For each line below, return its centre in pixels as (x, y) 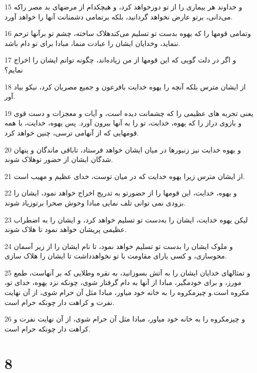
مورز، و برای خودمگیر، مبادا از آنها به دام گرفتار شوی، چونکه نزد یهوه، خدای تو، (123, 282)
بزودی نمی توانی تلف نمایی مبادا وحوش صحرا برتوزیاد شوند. (95, 202)
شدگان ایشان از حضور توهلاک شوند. (59, 159)
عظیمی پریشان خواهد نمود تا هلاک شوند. (66, 229)
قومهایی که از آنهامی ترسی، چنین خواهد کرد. (72, 132)
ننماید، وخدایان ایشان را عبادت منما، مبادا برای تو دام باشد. (92, 43)
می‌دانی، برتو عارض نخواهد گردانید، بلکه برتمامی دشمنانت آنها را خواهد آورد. (119, 16)
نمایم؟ (14, 69)
